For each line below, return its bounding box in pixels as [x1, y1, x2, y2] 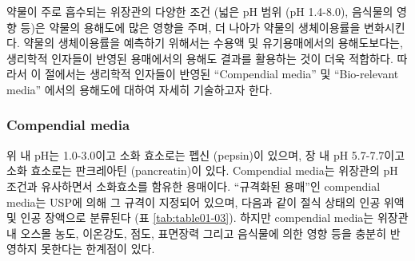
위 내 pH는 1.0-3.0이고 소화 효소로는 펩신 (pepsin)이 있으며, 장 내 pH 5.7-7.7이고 [6, 146, 405, 163]
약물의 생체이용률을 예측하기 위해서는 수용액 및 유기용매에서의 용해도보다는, [23, 34, 403, 51]
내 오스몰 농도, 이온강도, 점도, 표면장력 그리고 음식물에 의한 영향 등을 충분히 [6, 224, 387, 241]
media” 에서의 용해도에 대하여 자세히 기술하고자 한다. [6, 81, 273, 97]
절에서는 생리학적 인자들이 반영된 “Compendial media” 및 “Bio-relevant [44, 65, 399, 82]
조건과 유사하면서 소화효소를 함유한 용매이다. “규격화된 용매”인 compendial [6, 177, 381, 194]
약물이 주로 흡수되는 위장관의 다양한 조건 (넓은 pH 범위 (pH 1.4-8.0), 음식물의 [6, 3, 393, 19]
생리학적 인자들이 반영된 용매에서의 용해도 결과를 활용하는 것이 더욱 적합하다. [6, 49, 393, 66]
